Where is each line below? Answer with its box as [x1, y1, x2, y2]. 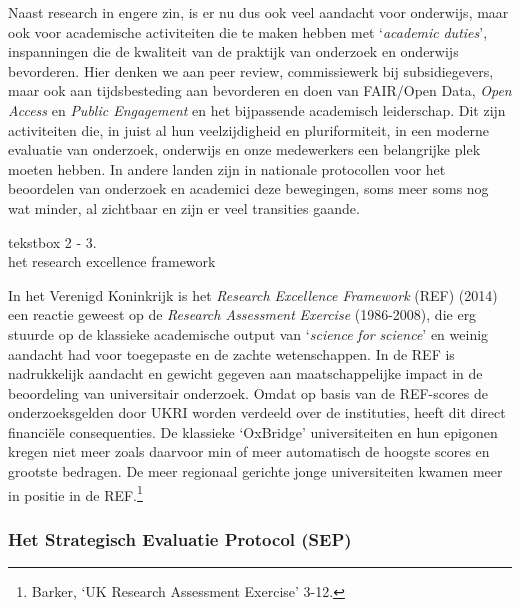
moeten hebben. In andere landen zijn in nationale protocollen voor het [8, 158, 446, 179]
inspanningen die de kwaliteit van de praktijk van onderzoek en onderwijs [8, 41, 459, 62]
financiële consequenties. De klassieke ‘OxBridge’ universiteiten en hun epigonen [8, 421, 498, 442]
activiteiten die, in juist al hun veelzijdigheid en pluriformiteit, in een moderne [8, 119, 489, 140]
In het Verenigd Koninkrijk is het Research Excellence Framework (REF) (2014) [8, 284, 498, 305]
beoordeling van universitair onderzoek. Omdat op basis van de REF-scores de [8, 382, 488, 403]
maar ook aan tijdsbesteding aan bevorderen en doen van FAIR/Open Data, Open [8, 80, 512, 101]
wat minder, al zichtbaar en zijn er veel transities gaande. [8, 197, 360, 218]
